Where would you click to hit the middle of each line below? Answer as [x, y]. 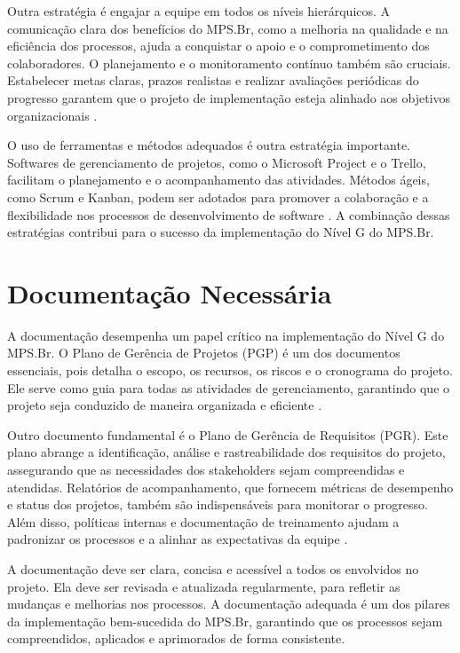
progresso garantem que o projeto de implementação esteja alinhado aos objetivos [229, 97]
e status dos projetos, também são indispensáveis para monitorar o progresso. [218, 504]
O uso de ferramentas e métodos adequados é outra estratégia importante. [209, 145]
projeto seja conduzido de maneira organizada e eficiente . [165, 405]
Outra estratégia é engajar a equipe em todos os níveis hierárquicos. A [199, 11]
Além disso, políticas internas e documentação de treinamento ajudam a [203, 521]
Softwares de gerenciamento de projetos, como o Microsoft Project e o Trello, [217, 162]
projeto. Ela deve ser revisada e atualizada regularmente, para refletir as [204, 586]
